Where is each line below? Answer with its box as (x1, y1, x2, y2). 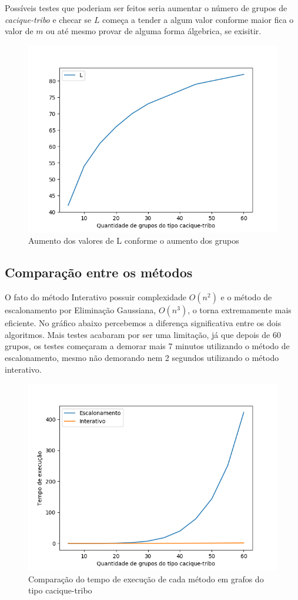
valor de (5, 25, 34, 37)
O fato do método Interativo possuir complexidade (5, 291, 187, 303)
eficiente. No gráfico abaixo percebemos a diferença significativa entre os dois (5, 317, 282, 329)
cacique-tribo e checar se (5, 13, 92, 25)
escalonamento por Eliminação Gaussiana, (5, 304, 156, 316)
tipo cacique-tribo (28, 584, 92, 596)
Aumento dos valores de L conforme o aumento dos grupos (28, 234, 239, 247)
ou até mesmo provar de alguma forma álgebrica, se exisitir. (46, 25, 262, 37)
